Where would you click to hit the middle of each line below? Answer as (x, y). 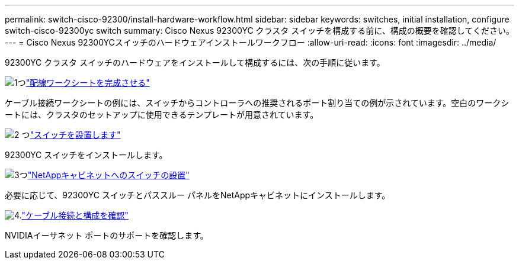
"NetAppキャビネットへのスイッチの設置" (108, 175)
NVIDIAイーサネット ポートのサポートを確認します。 (107, 235)
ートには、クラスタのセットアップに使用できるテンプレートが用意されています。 (162, 115)
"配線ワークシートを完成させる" (88, 83)
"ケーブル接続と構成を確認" (75, 215)
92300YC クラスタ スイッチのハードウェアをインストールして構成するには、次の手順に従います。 (195, 62)
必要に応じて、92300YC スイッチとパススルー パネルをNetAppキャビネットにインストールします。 (198, 195)
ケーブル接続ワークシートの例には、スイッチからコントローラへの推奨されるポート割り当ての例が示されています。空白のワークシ (257, 103)
